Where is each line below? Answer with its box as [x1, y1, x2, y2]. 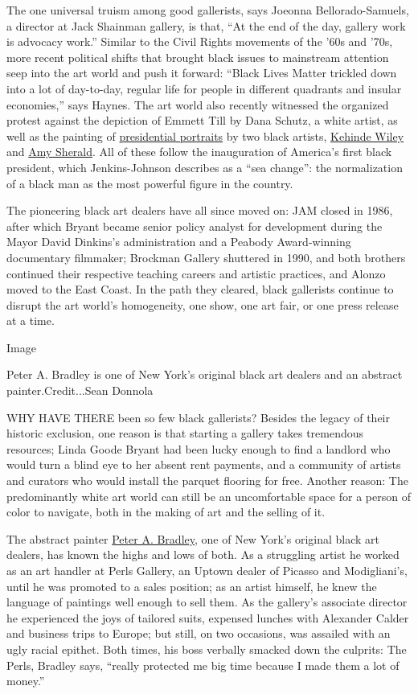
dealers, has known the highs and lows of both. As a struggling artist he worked [6, 546, 400, 563]
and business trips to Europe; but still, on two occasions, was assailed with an [6, 625, 391, 642]
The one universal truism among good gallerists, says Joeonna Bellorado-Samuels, [6, 2, 409, 18]
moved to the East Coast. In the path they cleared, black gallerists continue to [6, 281, 394, 298]
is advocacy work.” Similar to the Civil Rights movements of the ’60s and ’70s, [6, 33, 393, 50]
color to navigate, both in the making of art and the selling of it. [6, 503, 326, 520]
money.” [6, 672, 45, 689]
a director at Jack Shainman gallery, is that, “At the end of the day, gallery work [6, 17, 406, 34]
